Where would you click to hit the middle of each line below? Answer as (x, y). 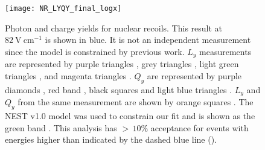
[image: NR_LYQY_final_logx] (63, 8)
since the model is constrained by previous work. (95, 51)
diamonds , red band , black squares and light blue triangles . (119, 89)
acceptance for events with (200, 127)
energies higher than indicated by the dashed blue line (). (111, 139)
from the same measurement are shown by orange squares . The (136, 102)
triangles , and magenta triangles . (68, 75)
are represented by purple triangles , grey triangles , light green (122, 64)
